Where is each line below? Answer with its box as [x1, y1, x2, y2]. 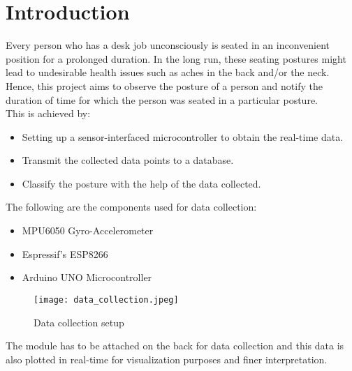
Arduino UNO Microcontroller [22, 270, 152, 285]
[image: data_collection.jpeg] [34, 294, 179, 305]
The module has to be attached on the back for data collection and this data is [6, 338, 344, 353]
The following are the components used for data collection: [6, 199, 257, 214]
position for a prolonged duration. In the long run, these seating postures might [6, 51, 346, 66]
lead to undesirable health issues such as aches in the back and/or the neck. [6, 65, 330, 79]
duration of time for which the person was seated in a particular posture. [6, 92, 318, 107]
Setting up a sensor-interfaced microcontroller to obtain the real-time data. [22, 129, 344, 144]
